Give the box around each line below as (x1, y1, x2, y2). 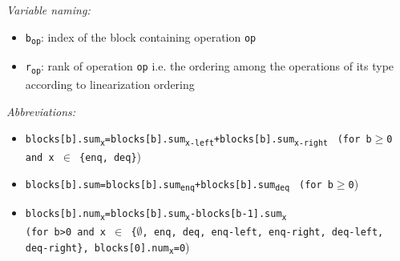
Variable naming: (6, 2, 91, 18)
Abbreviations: (6, 102, 76, 119)
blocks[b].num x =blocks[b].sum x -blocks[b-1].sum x (25, 208, 287, 222)
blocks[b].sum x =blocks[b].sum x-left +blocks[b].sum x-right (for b (25, 134, 372, 147)
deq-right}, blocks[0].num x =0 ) (25, 238, 190, 256)
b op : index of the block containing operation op (25, 28, 257, 46)
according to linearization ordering (25, 75, 195, 92)
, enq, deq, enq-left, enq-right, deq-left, (142, 226, 384, 238)
